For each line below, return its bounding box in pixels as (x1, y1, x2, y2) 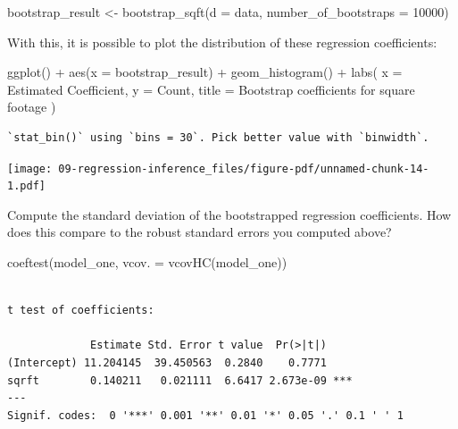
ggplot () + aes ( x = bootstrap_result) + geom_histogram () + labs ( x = (7, 63, 403, 81)
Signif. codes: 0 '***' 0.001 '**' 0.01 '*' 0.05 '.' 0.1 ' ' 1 (7, 408, 404, 422)
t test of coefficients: (7, 304, 154, 317)
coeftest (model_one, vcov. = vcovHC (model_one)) (7, 253, 287, 272)
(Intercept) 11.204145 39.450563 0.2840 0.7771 (7, 357, 327, 370)
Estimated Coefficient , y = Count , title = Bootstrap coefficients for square (7, 80, 415, 98)
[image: (7, 162, 53, 175)
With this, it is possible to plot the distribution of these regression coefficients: (7, 32, 437, 51)
